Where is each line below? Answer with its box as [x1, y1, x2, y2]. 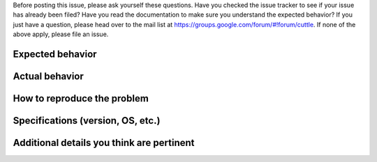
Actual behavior [13, 70, 84, 82]
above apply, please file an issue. [13, 30, 109, 38]
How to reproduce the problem [13, 92, 149, 104]
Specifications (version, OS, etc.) [13, 115, 161, 127]
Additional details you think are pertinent [13, 137, 195, 149]
